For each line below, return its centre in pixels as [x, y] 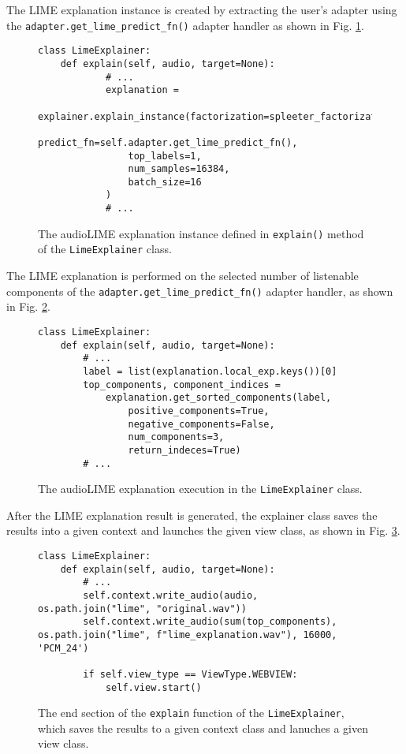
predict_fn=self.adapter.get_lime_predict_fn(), [168, 142]
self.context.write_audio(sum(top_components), [210, 622]
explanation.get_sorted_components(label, [218, 398]
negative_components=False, [201, 424]
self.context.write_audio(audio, [171, 595]
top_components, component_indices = [182, 384]
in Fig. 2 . [28, 306]
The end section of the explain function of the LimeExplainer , [191, 713]
